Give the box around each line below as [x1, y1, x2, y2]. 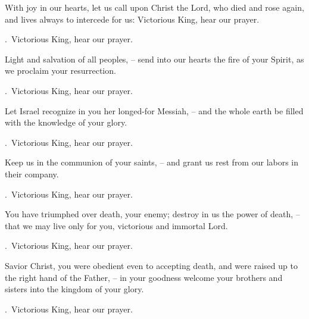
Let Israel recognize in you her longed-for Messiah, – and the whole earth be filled [5, 104, 304, 117]
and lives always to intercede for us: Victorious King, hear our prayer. [5, 12, 260, 25]
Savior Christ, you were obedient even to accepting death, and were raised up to [5, 259, 298, 271]
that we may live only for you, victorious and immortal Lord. [5, 219, 228, 232]
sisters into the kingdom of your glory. [5, 283, 144, 295]
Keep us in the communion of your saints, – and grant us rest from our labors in [5, 156, 299, 168]
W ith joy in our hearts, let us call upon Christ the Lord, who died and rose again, [5, 1, 304, 13]
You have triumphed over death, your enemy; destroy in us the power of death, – [5, 208, 300, 220]
